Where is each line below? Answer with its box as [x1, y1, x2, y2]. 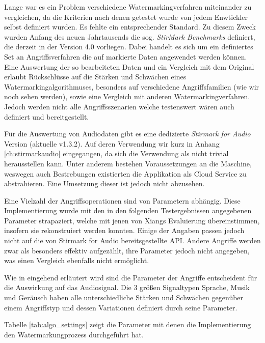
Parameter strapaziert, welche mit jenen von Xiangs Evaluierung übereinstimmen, [4, 215, 260, 225]
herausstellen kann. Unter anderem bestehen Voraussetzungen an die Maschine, [4, 158, 252, 168]
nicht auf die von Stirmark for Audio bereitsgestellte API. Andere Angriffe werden [4, 235, 261, 246]
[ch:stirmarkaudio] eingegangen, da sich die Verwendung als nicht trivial [4, 148, 229, 159]
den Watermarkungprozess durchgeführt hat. [4, 329, 144, 339]
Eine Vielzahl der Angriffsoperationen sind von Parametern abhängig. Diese [4, 195, 241, 206]
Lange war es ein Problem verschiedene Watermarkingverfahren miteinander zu [4, 2, 252, 12]
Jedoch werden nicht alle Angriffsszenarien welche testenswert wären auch [4, 101, 234, 111]
